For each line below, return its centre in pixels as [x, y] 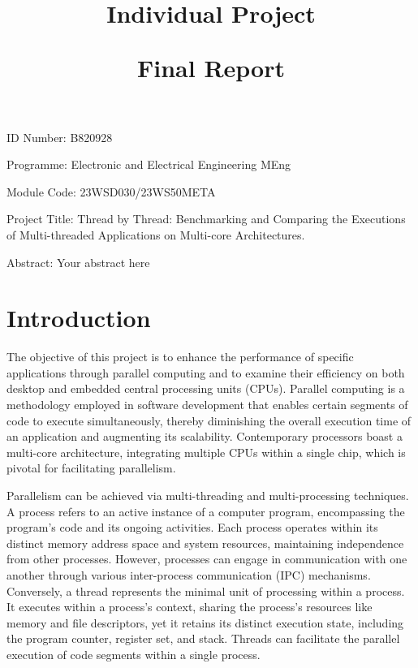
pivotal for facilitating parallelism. [91, 468]
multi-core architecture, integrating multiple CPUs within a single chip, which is [206, 452]
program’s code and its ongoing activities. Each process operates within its [192, 527]
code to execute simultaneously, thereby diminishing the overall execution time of [209, 420]
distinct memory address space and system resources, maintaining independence [205, 543]
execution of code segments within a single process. [134, 654]
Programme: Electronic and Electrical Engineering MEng [149, 164]
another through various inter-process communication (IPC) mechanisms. [189, 574]
